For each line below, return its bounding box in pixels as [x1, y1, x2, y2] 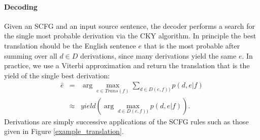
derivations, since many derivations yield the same [80, 50, 237, 61]
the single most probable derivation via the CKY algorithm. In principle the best [4, 30, 256, 41]
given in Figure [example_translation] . [4, 126, 124, 136]
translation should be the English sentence [4, 40, 136, 51]
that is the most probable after [144, 40, 240, 51]
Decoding [4, 1, 38, 12]
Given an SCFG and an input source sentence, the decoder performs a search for [4, 20, 255, 31]
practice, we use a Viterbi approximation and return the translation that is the [4, 60, 250, 71]
